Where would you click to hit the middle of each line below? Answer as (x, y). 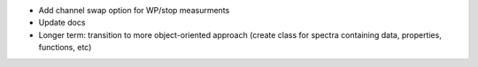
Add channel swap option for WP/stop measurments (134, 10)
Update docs (62, 23)
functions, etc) (65, 48)
